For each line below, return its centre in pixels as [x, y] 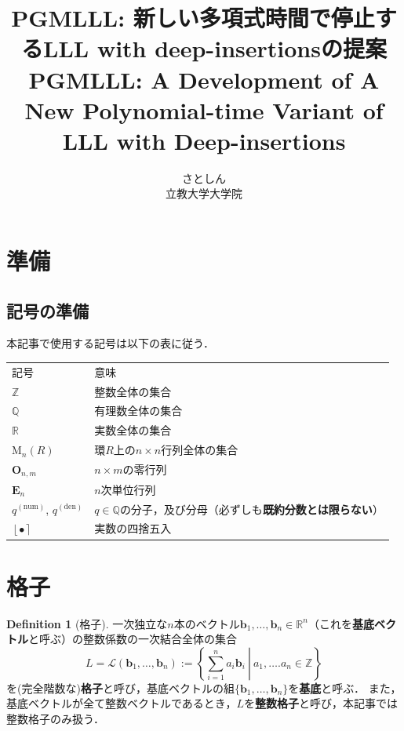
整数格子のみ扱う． [55, 718]
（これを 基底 [341, 623]
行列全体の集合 [200, 450]
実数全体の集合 [133, 430]
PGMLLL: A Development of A [204, 79]
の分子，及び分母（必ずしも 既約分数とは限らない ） [251, 509]
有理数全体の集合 [138, 411]
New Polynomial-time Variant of [204, 109]
